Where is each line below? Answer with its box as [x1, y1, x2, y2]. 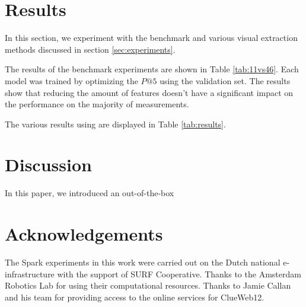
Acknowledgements [5, 222, 163, 246]
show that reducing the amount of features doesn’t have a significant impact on [5, 86, 294, 98]
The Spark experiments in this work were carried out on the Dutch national [5, 256, 280, 268]
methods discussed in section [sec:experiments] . [5, 43, 176, 55]
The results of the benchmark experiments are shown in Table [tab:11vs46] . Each [5, 63, 299, 75]
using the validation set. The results [160, 74, 291, 87]
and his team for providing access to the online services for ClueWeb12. [5, 290, 264, 303]
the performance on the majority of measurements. [5, 98, 189, 110]
